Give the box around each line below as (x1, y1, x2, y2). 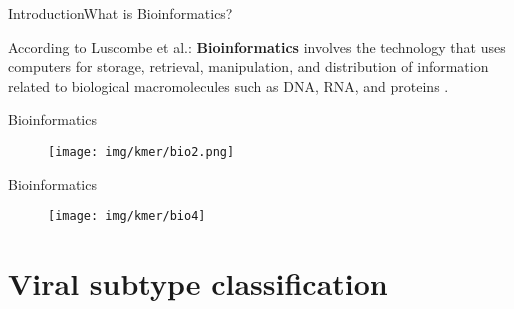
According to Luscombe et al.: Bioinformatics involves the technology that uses (8, 36, 506, 57)
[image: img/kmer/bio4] (48, 209, 206, 224)
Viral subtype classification (8, 263, 388, 304)
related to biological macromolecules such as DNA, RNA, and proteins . (8, 75, 449, 96)
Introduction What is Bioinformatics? (8, 3, 233, 23)
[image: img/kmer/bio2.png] (48, 144, 235, 159)
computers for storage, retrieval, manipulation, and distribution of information (8, 56, 489, 77)
